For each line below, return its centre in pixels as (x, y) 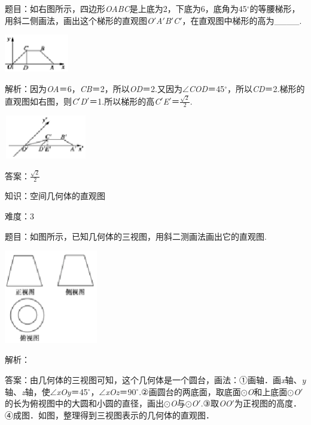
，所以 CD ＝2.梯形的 (266, 89)
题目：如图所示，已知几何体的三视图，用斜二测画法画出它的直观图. (136, 236)
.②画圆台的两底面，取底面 (190, 391)
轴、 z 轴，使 (28, 391)
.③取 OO (216, 403)
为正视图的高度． (268, 403)
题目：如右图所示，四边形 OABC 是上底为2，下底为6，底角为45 (126, 8)
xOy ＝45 (72, 391)
